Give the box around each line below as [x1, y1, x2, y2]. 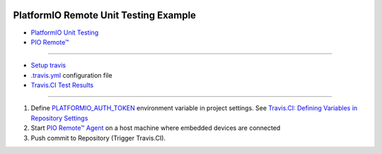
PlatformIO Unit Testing [30, 28, 99, 37]
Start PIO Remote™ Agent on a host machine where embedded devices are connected [30, 124, 281, 132]
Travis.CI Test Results [30, 81, 94, 90]
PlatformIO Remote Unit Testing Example [13, 9, 197, 21]
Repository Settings [30, 114, 88, 122]
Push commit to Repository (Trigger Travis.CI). [30, 134, 166, 142]
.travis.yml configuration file [30, 71, 112, 79]
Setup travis [30, 61, 66, 70]
